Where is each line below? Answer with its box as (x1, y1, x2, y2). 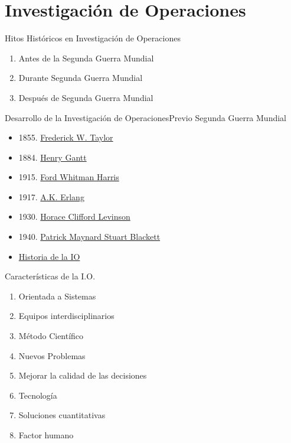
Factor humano (18, 429, 74, 441)
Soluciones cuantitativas (18, 409, 106, 421)
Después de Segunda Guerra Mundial (18, 91, 153, 103)
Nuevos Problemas (18, 349, 86, 361)
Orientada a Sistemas (18, 289, 96, 302)
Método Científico (18, 330, 84, 342)
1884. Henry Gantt (18, 151, 87, 163)
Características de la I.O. (5, 270, 96, 282)
